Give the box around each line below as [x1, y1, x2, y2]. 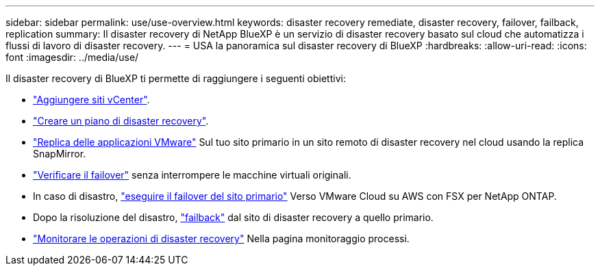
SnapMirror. [33, 148, 86, 159]
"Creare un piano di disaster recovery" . [33, 115, 209, 127]
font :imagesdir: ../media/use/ [5, 51, 139, 63]
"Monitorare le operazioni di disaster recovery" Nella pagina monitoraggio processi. [33, 233, 410, 244]
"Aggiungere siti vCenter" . [33, 94, 150, 105]
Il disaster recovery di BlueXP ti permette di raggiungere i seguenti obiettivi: [5, 73, 346, 84]
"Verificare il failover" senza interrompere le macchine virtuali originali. [33, 169, 351, 181]
